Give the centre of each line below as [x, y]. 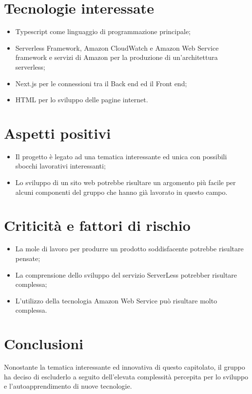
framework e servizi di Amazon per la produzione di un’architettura [116, 57]
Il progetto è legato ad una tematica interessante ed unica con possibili [121, 156]
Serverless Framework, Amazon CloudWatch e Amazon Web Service [117, 47]
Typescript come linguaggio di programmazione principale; [103, 31]
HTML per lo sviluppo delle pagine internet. [82, 100]
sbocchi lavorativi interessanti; [60, 166]
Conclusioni [44, 344]
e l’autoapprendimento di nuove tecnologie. [68, 386]
